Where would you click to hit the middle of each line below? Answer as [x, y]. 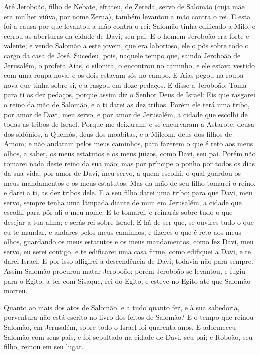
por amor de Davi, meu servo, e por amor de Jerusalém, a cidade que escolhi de [126, 114]
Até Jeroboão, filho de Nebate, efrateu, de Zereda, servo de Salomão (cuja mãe [124, 6]
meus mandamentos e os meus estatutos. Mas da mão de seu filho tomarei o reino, [130, 183]
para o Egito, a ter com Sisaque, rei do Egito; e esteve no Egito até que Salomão [127, 281]
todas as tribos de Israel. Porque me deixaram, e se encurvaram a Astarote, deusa [129, 124]
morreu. [16, 291]
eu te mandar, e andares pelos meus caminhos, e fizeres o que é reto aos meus [123, 232]
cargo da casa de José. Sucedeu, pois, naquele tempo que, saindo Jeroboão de [122, 55]
